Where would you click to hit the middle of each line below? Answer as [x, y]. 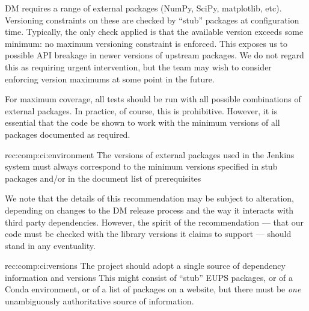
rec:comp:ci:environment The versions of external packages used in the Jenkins [150, 154]
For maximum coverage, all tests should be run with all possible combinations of [153, 99]
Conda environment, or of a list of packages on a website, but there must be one [153, 289]
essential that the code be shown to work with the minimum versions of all [142, 122]
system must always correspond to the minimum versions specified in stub [141, 166]
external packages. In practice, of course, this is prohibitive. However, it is [141, 110]
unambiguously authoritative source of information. [99, 301]
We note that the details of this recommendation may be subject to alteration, [149, 198]
